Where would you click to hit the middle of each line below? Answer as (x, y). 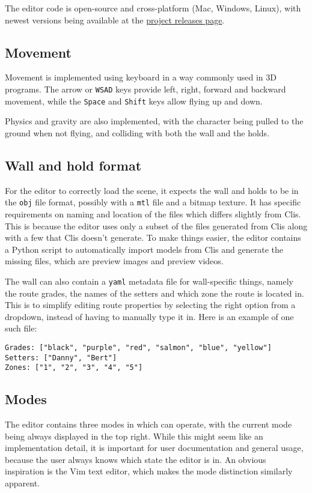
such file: (21, 328)
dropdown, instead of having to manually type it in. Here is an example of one (149, 316)
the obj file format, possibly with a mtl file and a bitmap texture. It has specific (153, 202)
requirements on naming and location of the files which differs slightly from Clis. (153, 213)
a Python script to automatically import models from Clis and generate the (144, 249)
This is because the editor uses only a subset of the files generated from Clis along (156, 225)
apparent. (23, 483)
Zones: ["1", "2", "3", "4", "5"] (74, 368)
